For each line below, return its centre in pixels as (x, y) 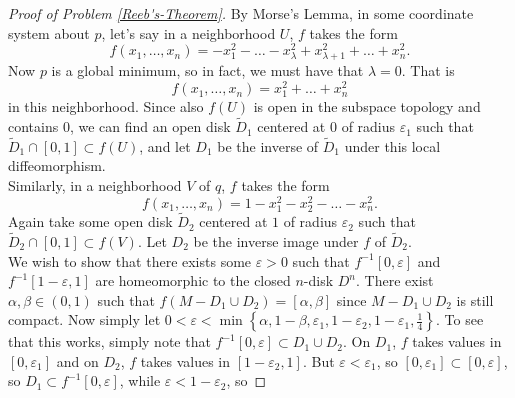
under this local (392, 145)
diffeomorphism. (57, 165)
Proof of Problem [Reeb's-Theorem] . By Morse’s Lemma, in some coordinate (241, 13)
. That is (428, 70)
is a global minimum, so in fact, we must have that (207, 70)
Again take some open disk (90, 221)
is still (475, 299)
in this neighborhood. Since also (106, 106)
